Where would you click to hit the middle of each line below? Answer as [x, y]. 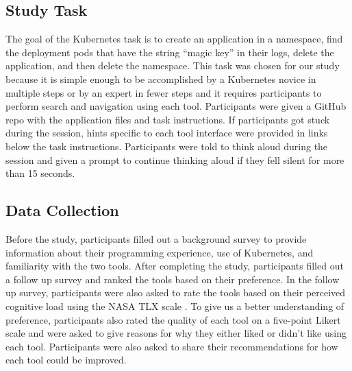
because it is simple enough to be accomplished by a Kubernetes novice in [161, 79]
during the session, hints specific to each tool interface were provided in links [167, 133]
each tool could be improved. [66, 360]
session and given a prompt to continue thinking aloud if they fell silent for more [175, 159]
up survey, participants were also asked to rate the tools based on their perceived [176, 292]
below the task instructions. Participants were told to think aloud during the [167, 146]
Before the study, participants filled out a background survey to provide [156, 238]
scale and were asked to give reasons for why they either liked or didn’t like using [176, 333]
